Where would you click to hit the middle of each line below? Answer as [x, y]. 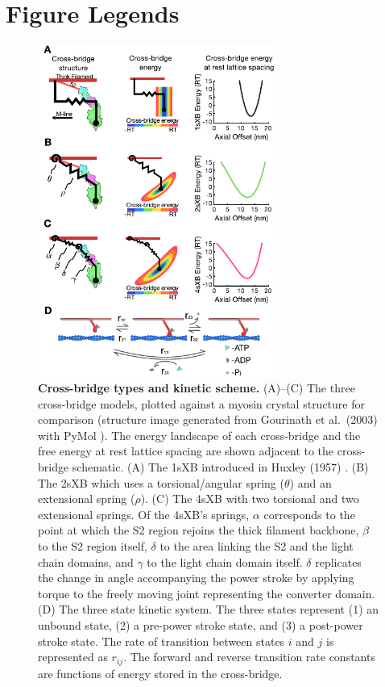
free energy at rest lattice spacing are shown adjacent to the [186, 451]
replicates [338, 561]
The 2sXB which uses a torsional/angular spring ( [161, 482]
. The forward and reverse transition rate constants [249, 657]
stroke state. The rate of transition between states [161, 641]
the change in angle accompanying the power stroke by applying [196, 578]
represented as [73, 657]
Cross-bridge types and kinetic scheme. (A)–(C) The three [197, 388]
